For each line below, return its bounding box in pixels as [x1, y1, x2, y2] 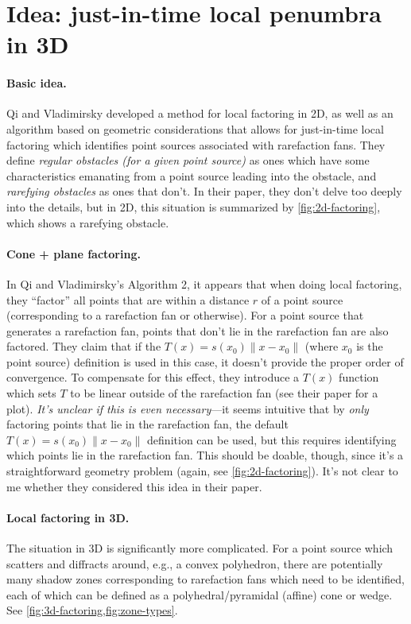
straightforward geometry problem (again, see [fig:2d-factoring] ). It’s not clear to [6, 463, 398, 479]
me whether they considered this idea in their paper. [6, 478, 262, 494]
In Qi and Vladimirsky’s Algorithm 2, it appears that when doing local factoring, [6, 275, 402, 292]
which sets [6, 385, 56, 401]
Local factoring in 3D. [6, 509, 130, 525]
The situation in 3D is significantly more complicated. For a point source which [6, 540, 394, 556]
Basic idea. [6, 75, 67, 91]
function [339, 369, 379, 386]
